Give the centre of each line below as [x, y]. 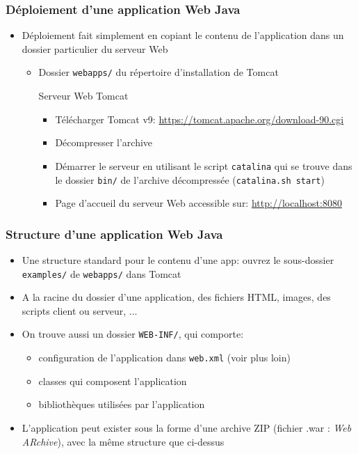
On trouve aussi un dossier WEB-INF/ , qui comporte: [133, 334]
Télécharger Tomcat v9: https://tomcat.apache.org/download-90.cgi [200, 119]
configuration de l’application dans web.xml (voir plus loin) [164, 358]
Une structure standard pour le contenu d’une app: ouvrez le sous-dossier [178, 259]
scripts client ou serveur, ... [80, 310]
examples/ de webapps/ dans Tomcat [101, 273]
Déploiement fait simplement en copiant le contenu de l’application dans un [183, 35]
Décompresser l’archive [104, 142]
